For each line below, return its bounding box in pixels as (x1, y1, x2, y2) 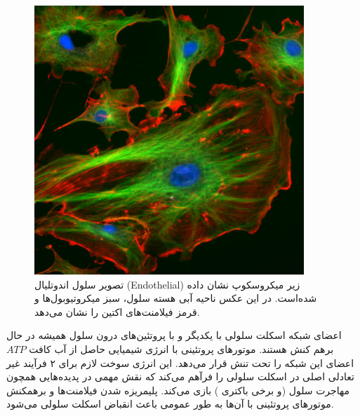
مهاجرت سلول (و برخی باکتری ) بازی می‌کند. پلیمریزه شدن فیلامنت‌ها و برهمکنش (6, 382, 349, 397)
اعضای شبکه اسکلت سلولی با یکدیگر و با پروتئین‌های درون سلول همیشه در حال (6, 328, 342, 342)
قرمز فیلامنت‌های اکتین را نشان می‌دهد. (34, 304, 200, 319)
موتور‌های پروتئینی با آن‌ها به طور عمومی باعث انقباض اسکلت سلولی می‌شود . (6, 396, 334, 411)
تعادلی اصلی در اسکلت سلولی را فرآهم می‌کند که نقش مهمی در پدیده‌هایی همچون (6, 369, 354, 384)
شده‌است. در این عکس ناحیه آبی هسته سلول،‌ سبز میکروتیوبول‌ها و (34, 291, 317, 305)
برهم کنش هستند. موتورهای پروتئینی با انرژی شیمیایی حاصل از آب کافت (29, 341, 334, 356)
